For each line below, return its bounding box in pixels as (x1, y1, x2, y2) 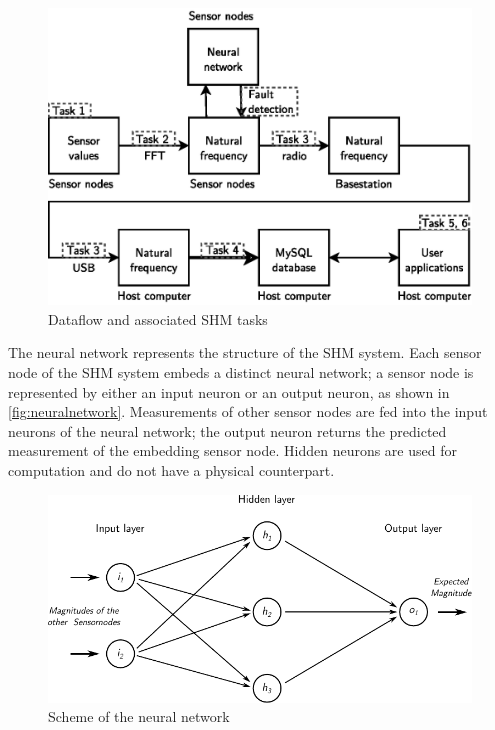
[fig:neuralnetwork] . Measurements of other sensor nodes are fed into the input (8, 401, 488, 422)
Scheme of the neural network (48, 706, 230, 727)
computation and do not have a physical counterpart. (8, 460, 335, 481)
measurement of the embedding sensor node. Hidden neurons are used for (8, 440, 457, 461)
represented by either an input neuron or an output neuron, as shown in (8, 381, 450, 402)
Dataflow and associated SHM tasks (48, 308, 268, 329)
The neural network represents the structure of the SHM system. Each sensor (8, 342, 482, 363)
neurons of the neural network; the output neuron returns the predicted (8, 420, 447, 441)
